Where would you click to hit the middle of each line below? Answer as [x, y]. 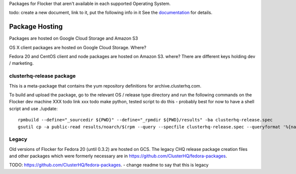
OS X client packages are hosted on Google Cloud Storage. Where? [78, 47]
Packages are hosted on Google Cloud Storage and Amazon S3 [74, 38]
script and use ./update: [33, 109]
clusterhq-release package [42, 76]
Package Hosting [36, 27]
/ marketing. [21, 63]
